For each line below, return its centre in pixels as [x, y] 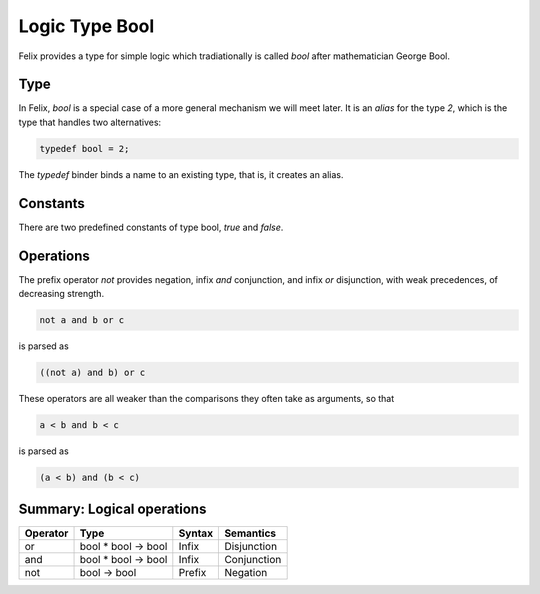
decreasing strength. [61, 294]
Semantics [250, 533]
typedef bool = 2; [84, 148]
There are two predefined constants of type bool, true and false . [151, 227]
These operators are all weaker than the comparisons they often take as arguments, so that [206, 398]
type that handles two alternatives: [90, 122]
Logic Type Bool [86, 26]
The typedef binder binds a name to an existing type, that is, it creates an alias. [181, 174]
